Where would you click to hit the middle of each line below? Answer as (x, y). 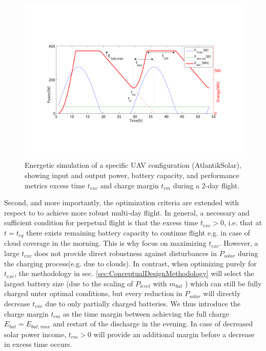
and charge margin (129, 185)
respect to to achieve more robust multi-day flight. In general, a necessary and (127, 212)
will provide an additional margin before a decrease (174, 334)
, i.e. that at (243, 222)
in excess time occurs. (38, 344)
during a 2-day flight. (206, 185)
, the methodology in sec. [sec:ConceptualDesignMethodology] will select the (134, 273)
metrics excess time (55, 185)
